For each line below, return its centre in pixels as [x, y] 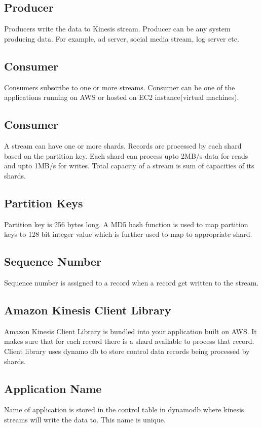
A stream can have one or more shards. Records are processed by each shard [123, 145]
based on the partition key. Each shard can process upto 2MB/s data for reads [126, 155]
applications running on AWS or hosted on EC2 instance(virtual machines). [122, 97]
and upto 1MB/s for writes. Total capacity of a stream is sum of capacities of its [129, 166]
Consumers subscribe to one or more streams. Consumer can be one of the [120, 87]
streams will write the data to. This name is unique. [85, 419]
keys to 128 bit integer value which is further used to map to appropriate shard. [128, 234]
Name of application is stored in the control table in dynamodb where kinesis [124, 409]
